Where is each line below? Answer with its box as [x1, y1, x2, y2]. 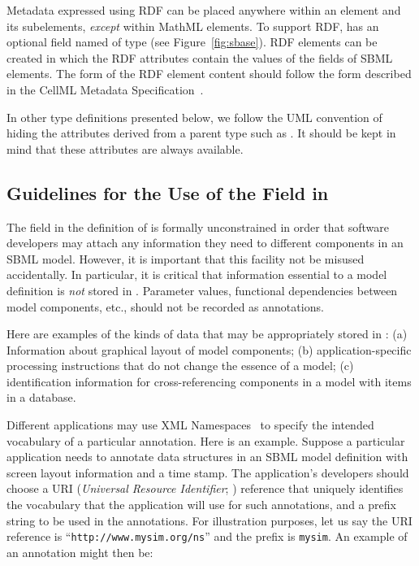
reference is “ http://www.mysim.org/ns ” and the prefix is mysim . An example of [6, 528, 408, 545]
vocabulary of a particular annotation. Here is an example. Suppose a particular [6, 432, 405, 449]
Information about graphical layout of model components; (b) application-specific [6, 341, 412, 358]
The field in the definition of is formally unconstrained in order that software [6, 218, 390, 235]
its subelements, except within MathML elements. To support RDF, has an [6, 17, 379, 34]
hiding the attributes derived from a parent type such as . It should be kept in [6, 124, 396, 141]
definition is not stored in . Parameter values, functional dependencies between [6, 281, 398, 298]
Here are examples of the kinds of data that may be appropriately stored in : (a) [6, 325, 408, 342]
